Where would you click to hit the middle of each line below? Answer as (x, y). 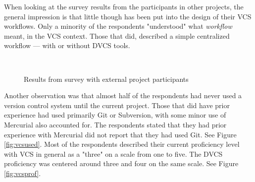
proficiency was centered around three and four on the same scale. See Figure (121, 163)
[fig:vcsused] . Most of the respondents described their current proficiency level (122, 144)
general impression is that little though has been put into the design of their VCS (128, 16)
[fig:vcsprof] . (23, 173)
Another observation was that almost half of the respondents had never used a (123, 95)
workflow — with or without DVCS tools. (67, 45)
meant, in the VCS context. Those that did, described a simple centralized (117, 35)
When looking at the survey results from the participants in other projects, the (124, 6)
